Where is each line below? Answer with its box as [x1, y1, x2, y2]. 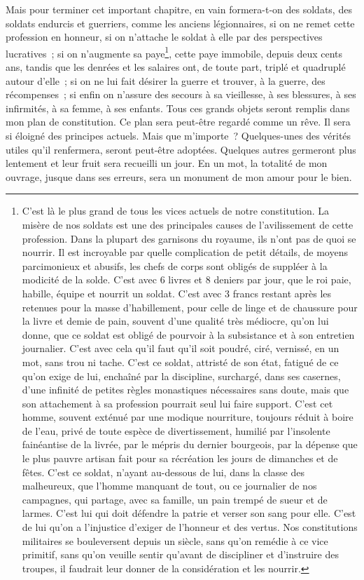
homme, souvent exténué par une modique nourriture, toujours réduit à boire [22, 410, 353, 424]
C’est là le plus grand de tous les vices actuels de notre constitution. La [22, 203, 330, 218]
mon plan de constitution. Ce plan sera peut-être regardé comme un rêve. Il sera [6, 114, 351, 129]
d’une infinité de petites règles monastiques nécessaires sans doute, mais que [22, 382, 349, 397]
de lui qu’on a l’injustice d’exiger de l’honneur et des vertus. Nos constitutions [22, 520, 358, 534]
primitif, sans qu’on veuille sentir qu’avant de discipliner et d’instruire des [22, 547, 339, 562]
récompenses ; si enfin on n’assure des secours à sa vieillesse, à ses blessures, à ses [6, 87, 356, 102]
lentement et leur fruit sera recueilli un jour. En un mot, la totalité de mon [6, 156, 328, 170]
